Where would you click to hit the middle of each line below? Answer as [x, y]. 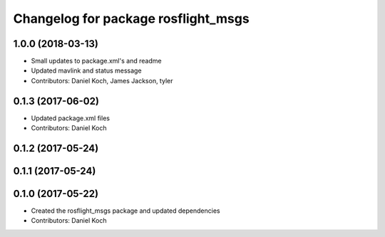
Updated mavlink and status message [86, 70]
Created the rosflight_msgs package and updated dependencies [125, 211]
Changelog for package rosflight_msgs [131, 19]
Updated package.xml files [71, 118]
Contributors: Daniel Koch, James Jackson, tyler [102, 80]
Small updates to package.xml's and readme [96, 61]
